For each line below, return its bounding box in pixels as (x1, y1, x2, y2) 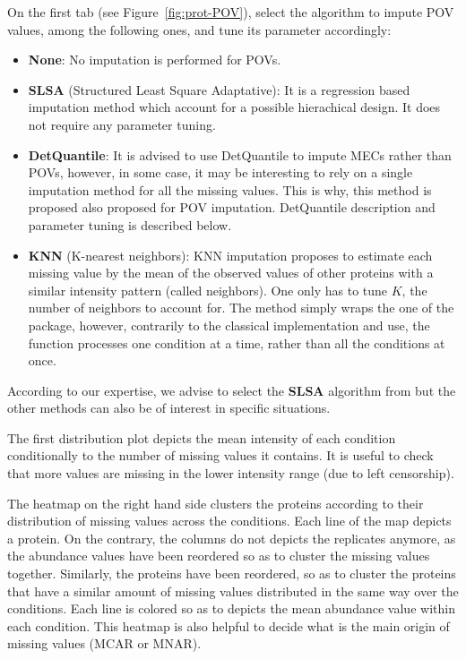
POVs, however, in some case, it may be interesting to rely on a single (28, 163, 413, 182)
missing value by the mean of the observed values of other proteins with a (28, 263, 434, 282)
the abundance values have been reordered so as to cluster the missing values (7, 546, 430, 565)
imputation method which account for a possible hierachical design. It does (28, 98, 441, 116)
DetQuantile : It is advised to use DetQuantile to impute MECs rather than (28, 145, 452, 164)
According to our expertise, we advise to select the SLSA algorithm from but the (7, 381, 456, 399)
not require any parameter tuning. (28, 115, 216, 133)
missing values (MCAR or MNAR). (7, 634, 202, 653)
